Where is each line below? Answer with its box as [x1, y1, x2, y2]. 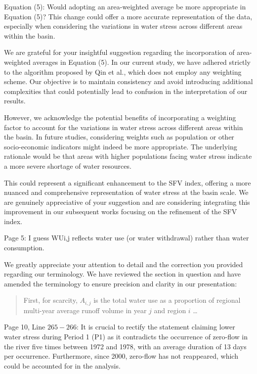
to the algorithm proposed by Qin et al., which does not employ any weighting [4, 66, 242, 77]
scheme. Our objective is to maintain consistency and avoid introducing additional [4, 76, 253, 87]
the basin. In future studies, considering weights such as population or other [4, 132, 234, 142]
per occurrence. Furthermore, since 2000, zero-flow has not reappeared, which [4, 351, 238, 361]
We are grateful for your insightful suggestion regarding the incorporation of [4, 47, 235, 57]
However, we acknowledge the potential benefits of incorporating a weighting [4, 112, 236, 122]
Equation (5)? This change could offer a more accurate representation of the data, [4, 11, 253, 21]
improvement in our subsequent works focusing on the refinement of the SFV [4, 206, 237, 217]
